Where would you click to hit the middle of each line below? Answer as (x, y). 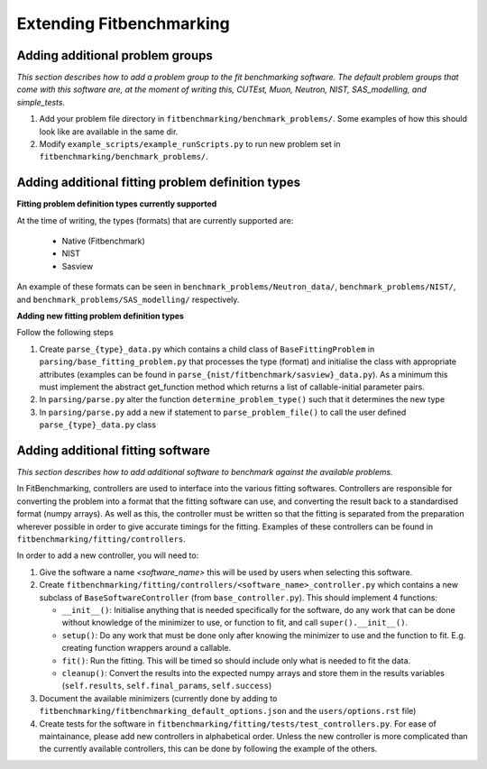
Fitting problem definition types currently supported (117, 204)
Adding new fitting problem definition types (101, 316)
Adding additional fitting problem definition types (159, 183)
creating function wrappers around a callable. (147, 648)
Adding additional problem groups (115, 55)
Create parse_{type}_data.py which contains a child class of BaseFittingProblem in (207, 349)
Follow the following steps (65, 333)
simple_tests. (41, 102)
